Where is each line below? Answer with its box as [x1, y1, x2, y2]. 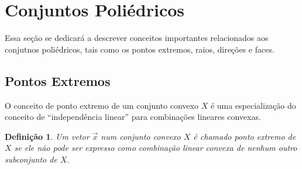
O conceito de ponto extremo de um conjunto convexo [5, 99, 198, 111]
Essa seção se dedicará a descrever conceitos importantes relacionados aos [5, 32, 269, 44]
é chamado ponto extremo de [193, 130, 296, 142]
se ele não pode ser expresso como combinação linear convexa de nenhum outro [14, 142, 297, 154]
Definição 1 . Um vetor [5, 130, 90, 142]
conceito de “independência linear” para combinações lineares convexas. [5, 111, 261, 123]
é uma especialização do [210, 99, 296, 111]
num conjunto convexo [101, 130, 181, 142]
